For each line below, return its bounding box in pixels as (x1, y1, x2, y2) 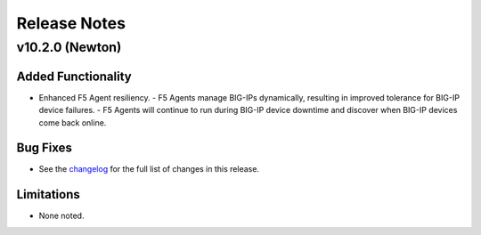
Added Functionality (16, 69, 133, 84)
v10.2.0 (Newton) (16, 39, 122, 55)
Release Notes (16, 13, 126, 33)
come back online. (38, 117, 107, 128)
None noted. (38, 210, 85, 222)
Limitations (16, 187, 80, 202)
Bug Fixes (16, 141, 73, 156)
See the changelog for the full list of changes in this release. (38, 164, 260, 174)
